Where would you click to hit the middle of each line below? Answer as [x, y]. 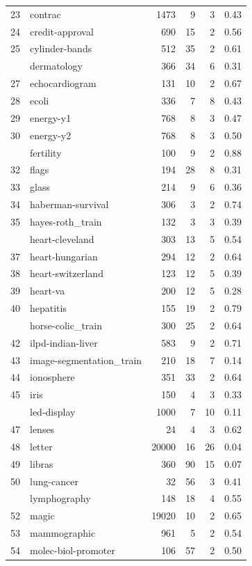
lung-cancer [54, 481]
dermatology [56, 66]
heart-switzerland [67, 273]
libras [42, 463]
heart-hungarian [64, 256]
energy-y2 [51, 135]
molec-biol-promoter [73, 550]
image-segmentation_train [86, 360]
